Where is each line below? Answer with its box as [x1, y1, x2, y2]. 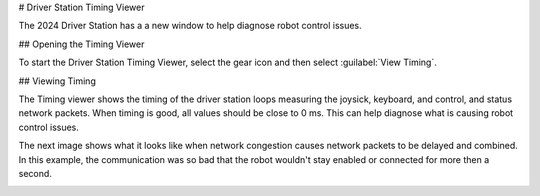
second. [18, 167, 52, 179]
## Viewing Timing [18, 75, 97, 87]
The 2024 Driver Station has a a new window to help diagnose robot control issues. [18, 20, 362, 32]
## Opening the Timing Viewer [18, 38, 145, 50]
